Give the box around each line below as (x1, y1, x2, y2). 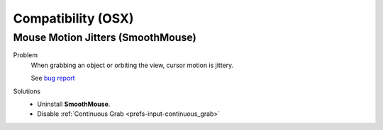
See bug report (30, 74, 75, 83)
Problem (13, 51, 38, 59)
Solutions (13, 87, 41, 95)
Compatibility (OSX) (13, 11, 134, 26)
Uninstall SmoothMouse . (37, 100, 111, 108)
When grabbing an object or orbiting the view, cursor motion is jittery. (30, 61, 234, 69)
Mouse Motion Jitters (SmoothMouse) (13, 31, 196, 44)
